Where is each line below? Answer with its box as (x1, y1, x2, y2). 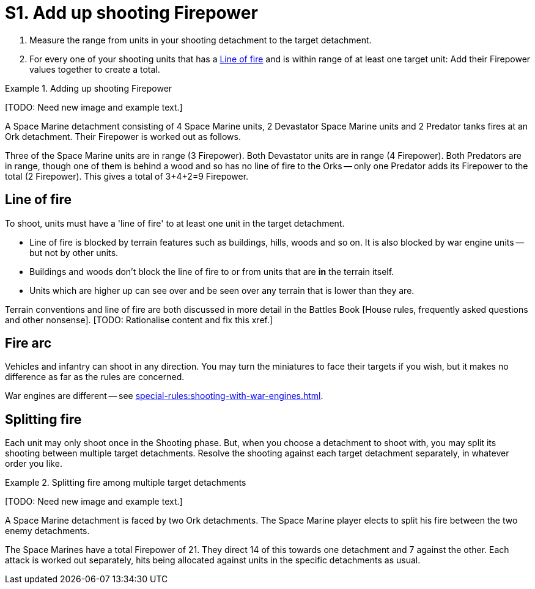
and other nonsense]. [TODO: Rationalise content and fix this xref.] (5, 314, 273, 325)
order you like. (5, 458, 62, 469)
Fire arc (5, 335, 52, 351)
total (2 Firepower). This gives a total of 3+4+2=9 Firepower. (5, 170, 249, 181)
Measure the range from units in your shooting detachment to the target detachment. (29, 34, 372, 45)
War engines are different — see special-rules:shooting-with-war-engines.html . (5, 390, 323, 401)
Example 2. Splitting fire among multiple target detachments (5, 477, 246, 488)
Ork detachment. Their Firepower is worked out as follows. (5, 131, 241, 142)
